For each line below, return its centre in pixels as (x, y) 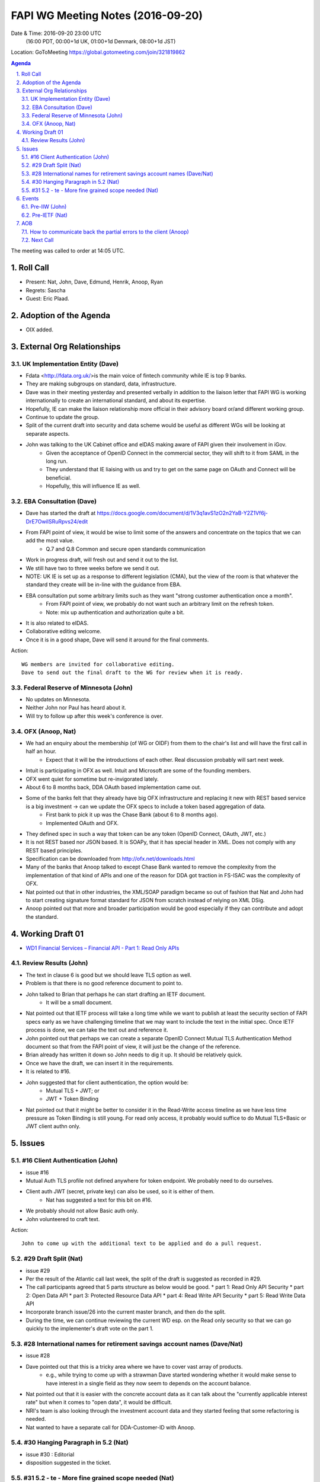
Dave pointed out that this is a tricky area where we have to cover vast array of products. (134, 1366)
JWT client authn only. (53, 1126)
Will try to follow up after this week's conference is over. (94, 716)
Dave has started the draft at (61, 513)
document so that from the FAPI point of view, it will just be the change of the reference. (133, 1046)
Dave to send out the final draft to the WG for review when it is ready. (132, 672)
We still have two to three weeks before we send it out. (93, 568)
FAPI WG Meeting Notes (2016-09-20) (107, 15)
